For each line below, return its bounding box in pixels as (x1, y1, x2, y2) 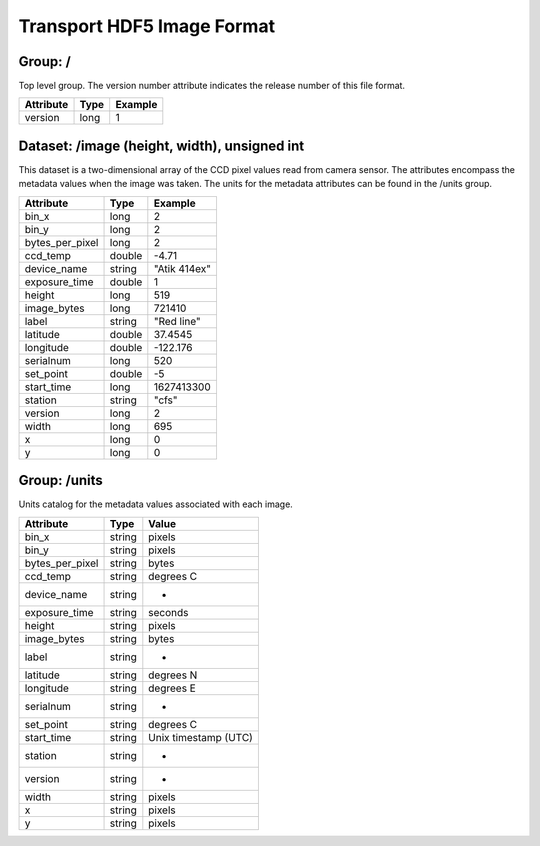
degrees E (148, 681, 197, 695)
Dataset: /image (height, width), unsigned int (18, 137, 305, 154)
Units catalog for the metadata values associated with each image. (18, 498, 294, 510)
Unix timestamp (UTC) (148, 730, 254, 744)
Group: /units (18, 472, 104, 489)
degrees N (148, 668, 198, 682)
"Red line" (153, 314, 202, 328)
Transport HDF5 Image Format (18, 15, 275, 37)
